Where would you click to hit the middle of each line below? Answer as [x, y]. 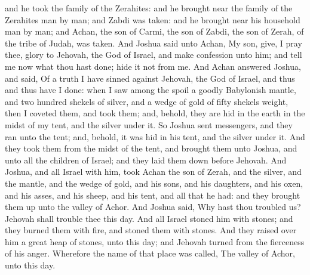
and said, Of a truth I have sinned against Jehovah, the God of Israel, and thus [150, 78]
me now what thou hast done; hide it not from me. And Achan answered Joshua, [153, 66]
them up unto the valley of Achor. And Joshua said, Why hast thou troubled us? [153, 207]
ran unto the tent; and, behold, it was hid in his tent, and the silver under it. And [155, 136]
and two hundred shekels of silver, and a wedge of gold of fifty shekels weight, [147, 101]
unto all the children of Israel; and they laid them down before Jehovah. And [146, 160]
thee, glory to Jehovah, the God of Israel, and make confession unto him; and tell [154, 55]
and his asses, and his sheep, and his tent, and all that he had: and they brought [153, 195]
